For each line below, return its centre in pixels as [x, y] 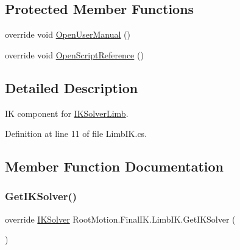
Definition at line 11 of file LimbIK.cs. [76, 134]
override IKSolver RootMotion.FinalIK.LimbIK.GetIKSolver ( [120, 219]
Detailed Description [72, 87]
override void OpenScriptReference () [74, 54]
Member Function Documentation [115, 166]
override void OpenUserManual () [68, 34]
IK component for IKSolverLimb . [67, 113]
